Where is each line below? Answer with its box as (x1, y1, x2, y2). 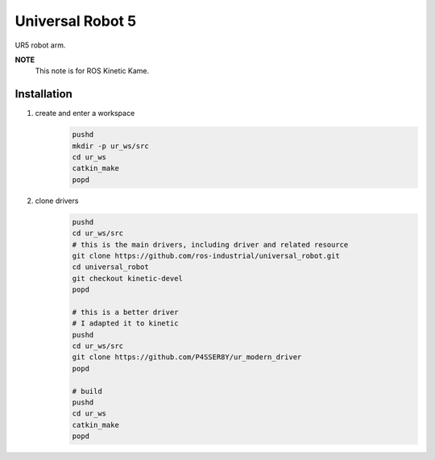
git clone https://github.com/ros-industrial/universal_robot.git (72, 251, 340, 260)
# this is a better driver (72, 307, 179, 317)
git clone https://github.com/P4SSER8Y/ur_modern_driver (72, 353, 302, 362)
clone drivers (35, 196, 79, 205)
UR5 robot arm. (14, 40, 66, 50)
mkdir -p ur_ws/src (72, 141, 149, 151)
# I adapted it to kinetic (72, 319, 179, 328)
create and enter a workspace (35, 109, 135, 118)
